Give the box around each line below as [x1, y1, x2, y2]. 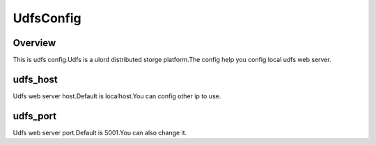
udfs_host [13, 73, 58, 85]
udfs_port [13, 110, 57, 122]
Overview [13, 37, 56, 49]
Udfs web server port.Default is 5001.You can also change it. [13, 128, 187, 137]
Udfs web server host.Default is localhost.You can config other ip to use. [13, 91, 221, 100]
